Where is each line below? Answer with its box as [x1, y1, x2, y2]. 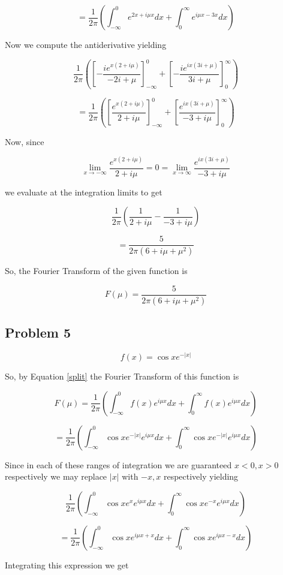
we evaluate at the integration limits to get [5, 185, 162, 198]
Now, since [5, 135, 44, 147]
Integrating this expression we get [5, 558, 129, 571]
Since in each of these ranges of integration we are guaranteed [5, 458, 232, 471]
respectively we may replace [5, 470, 107, 483]
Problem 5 [5, 323, 71, 342]
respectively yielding [163, 470, 239, 483]
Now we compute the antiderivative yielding [5, 38, 167, 50]
